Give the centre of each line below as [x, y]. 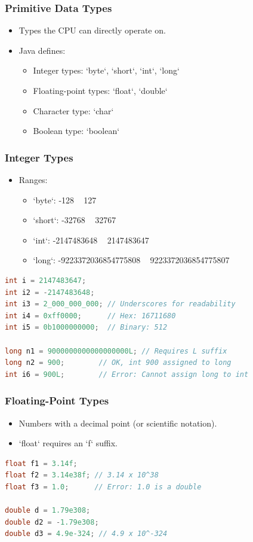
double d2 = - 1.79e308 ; [52, 522]
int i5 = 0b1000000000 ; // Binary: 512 [86, 328]
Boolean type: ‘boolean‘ [76, 131]
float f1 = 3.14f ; [41, 463]
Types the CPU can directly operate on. [92, 30]
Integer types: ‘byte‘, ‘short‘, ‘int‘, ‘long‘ [106, 70]
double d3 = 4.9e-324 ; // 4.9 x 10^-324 [86, 534]
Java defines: [42, 50]
